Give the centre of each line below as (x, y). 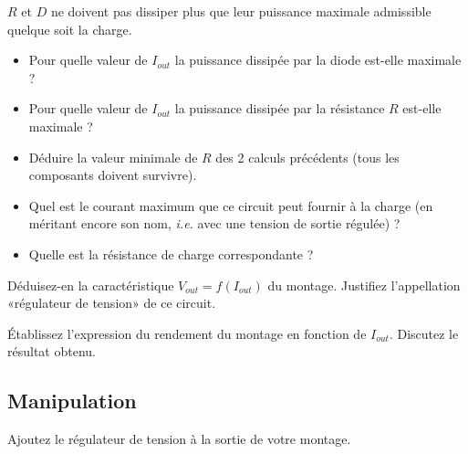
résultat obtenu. (52, 351)
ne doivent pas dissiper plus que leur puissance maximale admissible (241, 11)
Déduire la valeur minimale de (113, 157)
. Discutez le (424, 333)
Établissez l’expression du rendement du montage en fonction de (187, 333)
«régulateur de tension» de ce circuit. (112, 303)
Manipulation (72, 401)
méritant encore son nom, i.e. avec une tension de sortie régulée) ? (214, 223)
